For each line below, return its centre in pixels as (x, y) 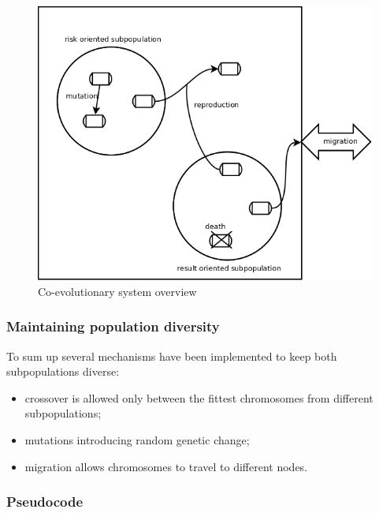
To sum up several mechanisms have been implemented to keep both (172, 356)
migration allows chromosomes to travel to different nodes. (166, 466)
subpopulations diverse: (63, 371)
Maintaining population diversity (113, 326)
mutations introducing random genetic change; (137, 439)
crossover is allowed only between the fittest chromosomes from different (199, 397)
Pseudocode (45, 502)
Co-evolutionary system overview (117, 291)
